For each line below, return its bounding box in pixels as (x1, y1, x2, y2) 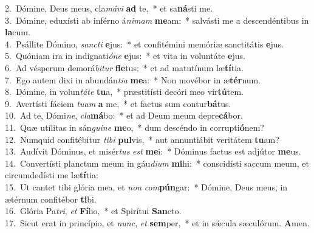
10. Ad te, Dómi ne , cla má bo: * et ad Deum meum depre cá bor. (5, 109, 243, 122)
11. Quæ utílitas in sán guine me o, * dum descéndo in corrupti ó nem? (5, 120, 264, 133)
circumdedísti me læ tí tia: (5, 169, 98, 181)
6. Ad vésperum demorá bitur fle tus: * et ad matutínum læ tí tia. (5, 61, 244, 74)
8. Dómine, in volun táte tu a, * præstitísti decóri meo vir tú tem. (5, 85, 244, 98)
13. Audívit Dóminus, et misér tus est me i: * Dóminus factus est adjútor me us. (5, 145, 301, 158)
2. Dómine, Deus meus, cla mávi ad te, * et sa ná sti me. (5, 2, 213, 14)
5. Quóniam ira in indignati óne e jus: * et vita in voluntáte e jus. (5, 49, 245, 62)
